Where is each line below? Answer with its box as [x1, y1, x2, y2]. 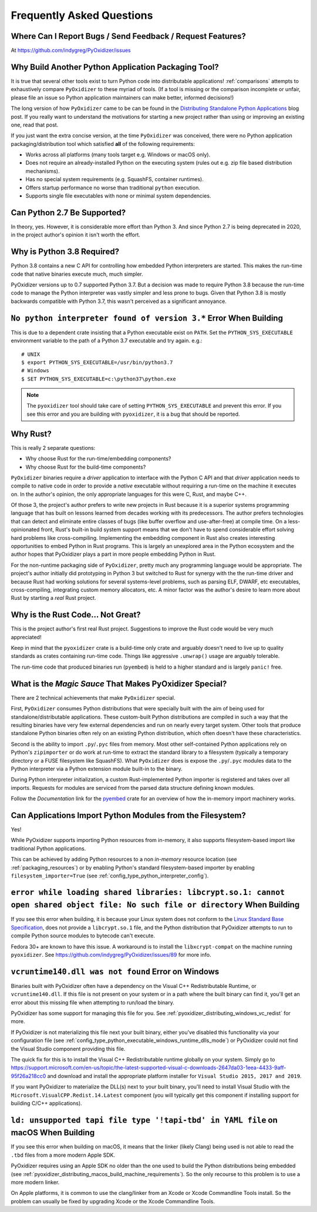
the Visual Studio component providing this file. [11, 1045, 126, 1052]
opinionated [11, 526, 40, 533]
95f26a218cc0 [11, 1072, 46, 1079]
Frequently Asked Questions [11, 9, 153, 22]
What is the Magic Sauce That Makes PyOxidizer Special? [11, 679, 227, 689]
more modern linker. [11, 1179, 60, 1186]
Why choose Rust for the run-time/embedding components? [25, 455, 171, 462]
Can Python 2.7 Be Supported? [11, 208, 126, 218]
